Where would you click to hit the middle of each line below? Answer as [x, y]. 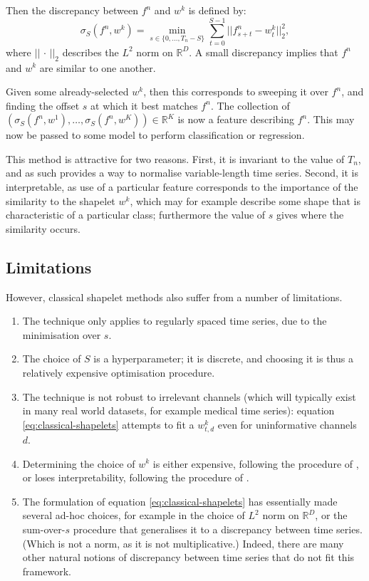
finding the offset [43, 105]
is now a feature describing [236, 119]
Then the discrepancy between [72, 10]
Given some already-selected [67, 91]
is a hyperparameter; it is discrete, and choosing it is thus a [223, 358]
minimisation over [62, 334]
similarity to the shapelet [61, 200]
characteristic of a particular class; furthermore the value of [136, 215]
